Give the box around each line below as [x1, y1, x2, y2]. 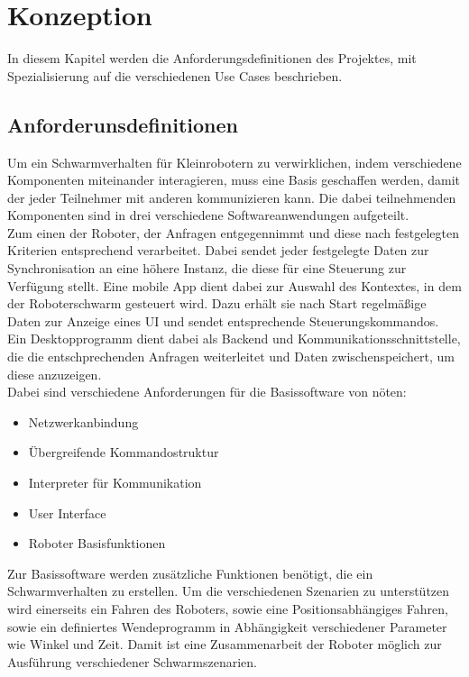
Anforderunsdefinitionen [7, 110, 238, 138]
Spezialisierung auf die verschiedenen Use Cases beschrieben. [7, 66, 343, 85]
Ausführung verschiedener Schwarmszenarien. [7, 652, 257, 671]
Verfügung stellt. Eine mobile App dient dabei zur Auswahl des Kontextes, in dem [7, 276, 462, 295]
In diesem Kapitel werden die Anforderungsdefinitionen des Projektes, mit [7, 49, 417, 68]
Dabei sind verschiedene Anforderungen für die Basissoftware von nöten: [7, 382, 407, 401]
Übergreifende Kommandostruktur [28, 443, 219, 462]
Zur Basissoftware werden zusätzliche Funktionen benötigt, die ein [7, 563, 373, 582]
